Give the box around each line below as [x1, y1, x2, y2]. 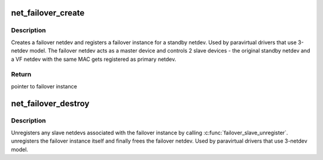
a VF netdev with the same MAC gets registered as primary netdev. [11, 56, 176, 63]
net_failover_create [11, 8, 85, 18]
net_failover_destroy [11, 99, 90, 109]
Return [11, 70, 32, 79]
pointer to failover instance [11, 82, 77, 90]
